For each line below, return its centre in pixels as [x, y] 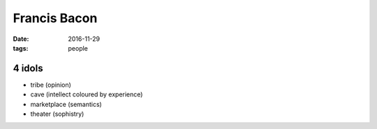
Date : [21, 39]
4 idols [28, 68]
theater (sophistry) [57, 114]
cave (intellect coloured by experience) [87, 94]
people [78, 48]
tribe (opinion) [51, 85]
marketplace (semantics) [66, 104]
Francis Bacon [55, 18]
